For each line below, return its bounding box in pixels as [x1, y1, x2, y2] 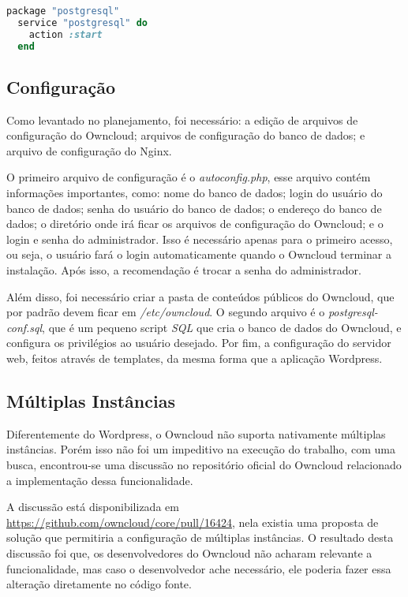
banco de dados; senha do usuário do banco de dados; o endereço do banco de [6, 200, 382, 216]
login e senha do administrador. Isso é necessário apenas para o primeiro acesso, [6, 230, 393, 247]
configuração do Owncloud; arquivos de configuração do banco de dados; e [6, 127, 365, 144]
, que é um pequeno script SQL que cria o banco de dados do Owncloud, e [42, 319, 402, 335]
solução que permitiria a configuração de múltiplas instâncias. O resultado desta [6, 529, 394, 546]
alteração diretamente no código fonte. [6, 576, 192, 592]
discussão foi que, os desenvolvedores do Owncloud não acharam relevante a [6, 544, 372, 561]
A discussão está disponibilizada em [6, 498, 179, 515]
